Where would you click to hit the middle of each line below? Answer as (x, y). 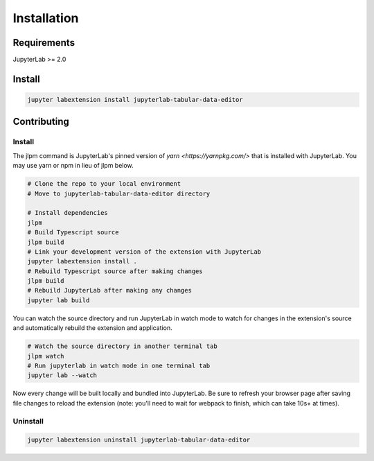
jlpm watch (46, 356)
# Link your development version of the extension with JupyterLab (144, 252)
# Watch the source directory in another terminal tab (122, 346)
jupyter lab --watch (62, 375)
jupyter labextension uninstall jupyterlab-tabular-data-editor (139, 440)
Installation (46, 18)
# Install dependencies (68, 213)
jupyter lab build (59, 300)
